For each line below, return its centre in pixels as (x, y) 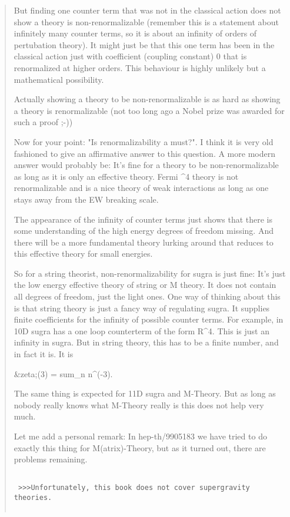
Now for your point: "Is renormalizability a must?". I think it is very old (144, 141)
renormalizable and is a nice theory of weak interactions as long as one (141, 188)
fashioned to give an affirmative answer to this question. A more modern (144, 153)
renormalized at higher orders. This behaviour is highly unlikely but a (140, 67)
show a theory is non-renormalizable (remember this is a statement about (146, 21)
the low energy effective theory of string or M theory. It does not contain (145, 285)
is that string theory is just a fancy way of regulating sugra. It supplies (142, 308)
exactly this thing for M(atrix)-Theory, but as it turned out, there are (140, 447)
